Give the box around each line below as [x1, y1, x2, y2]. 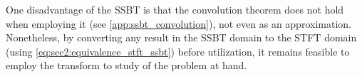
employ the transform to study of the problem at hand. [6, 58, 247, 73]
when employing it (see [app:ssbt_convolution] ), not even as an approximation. [6, 16, 351, 31]
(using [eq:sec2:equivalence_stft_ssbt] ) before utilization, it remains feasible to [6, 43, 350, 58]
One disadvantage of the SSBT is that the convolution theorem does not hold [6, 2, 344, 16]
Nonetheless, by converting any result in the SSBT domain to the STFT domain [6, 30, 357, 45]
